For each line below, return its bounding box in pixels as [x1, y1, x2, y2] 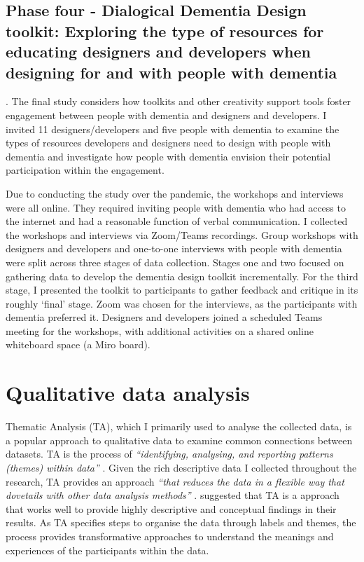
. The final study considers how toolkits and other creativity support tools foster [6, 94, 351, 109]
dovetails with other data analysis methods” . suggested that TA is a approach [6, 488, 339, 502]
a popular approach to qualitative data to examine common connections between [6, 432, 353, 447]
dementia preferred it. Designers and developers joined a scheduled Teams [6, 310, 323, 324]
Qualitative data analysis [6, 378, 250, 407]
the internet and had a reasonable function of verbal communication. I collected [6, 214, 348, 228]
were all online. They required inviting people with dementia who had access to [6, 200, 346, 214]
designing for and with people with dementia [6, 61, 337, 83]
